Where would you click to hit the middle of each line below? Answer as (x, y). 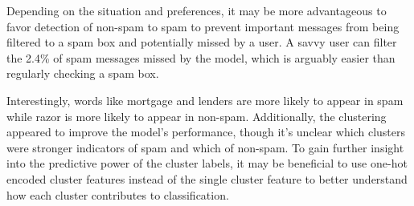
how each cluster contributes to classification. (118, 194)
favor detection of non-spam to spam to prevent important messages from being (203, 26)
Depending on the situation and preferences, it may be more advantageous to (197, 10)
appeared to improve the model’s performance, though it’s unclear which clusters (206, 132)
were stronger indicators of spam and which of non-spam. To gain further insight (205, 147)
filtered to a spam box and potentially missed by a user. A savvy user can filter (202, 42)
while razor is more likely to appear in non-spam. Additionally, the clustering (197, 116)
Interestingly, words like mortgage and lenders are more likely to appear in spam (205, 100)
